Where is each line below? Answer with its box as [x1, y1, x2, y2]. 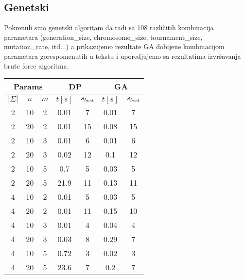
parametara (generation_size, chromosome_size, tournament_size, [4, 32, 203, 42]
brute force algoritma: [4, 60, 69, 70]
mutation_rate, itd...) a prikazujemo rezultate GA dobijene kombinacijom [4, 41, 225, 52]
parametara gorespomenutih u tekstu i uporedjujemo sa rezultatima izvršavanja [4, 51, 241, 61]
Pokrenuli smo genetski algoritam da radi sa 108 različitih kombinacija [4, 22, 214, 33]
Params [13, 81, 43, 92]
